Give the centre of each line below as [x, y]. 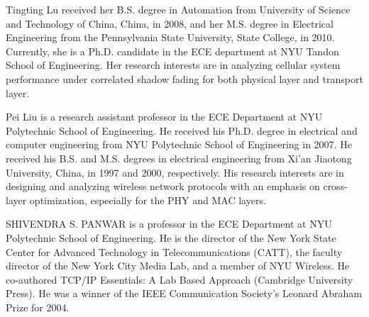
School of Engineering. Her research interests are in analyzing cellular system [173, 65]
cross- [335, 186]
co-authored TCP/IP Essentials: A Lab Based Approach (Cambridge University [180, 279]
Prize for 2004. [38, 307]
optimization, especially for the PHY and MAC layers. [148, 200]
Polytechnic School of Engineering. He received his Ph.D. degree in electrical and [182, 130]
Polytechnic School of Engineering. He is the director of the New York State [171, 237]
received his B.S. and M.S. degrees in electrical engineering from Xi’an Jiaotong [179, 158]
